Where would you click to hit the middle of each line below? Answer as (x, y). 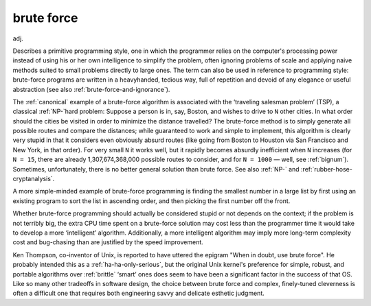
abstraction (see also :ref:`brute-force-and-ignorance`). (91, 89)
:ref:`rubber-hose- (327, 169)
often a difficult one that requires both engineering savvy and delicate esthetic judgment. (138, 293)
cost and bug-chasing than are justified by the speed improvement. (108, 242)
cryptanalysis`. (34, 179)
